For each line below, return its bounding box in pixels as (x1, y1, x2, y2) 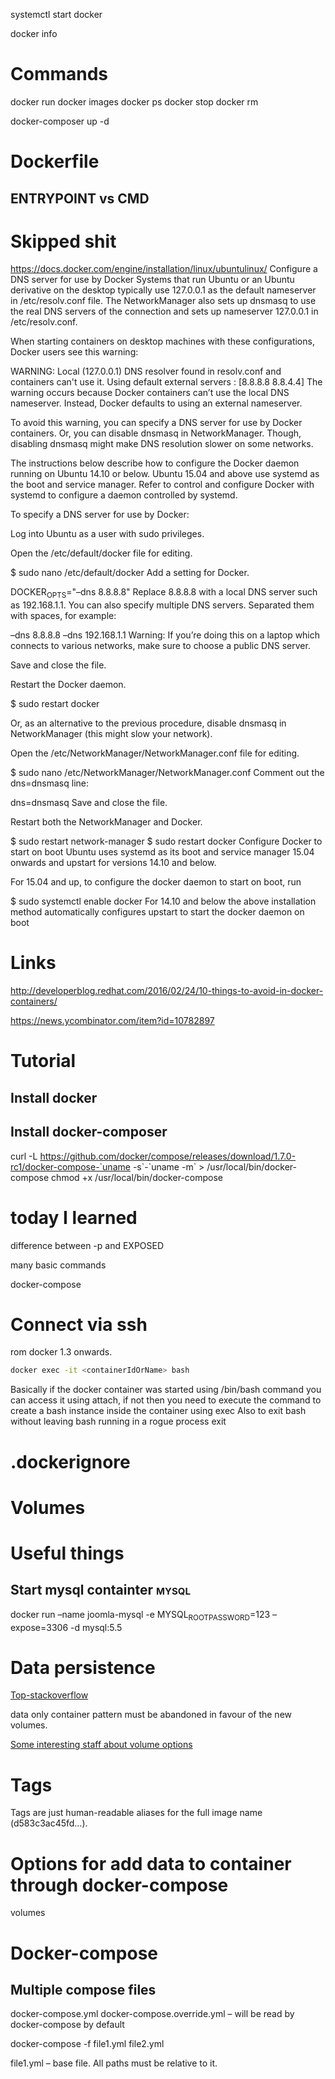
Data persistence (10, 1656, 156, 1679)
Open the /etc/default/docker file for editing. (10, 547, 193, 559)
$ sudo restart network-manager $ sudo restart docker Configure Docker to (10, 835, 323, 848)
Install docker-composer (10, 1124, 168, 1141)
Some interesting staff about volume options (10, 1739, 193, 1751)
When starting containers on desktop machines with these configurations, (10, 335, 315, 348)
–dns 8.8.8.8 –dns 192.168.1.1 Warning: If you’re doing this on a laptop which (10, 629, 321, 641)
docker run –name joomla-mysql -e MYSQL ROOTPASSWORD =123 (10, 1608, 271, 1623)
